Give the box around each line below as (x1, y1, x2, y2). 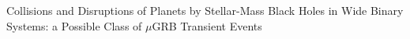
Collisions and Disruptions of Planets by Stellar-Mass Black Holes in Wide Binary (6, 2, 404, 18)
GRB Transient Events (152, 17, 262, 34)
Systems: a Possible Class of (6, 17, 142, 34)
